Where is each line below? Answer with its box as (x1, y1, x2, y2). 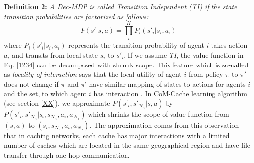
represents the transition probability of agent (68, 40, 204, 50)
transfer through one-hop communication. (4, 150, 130, 160)
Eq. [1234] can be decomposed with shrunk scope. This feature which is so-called (4, 59, 249, 69)
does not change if (4, 78, 59, 89)
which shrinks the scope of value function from (88, 108, 229, 119)
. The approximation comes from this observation (89, 119, 239, 130)
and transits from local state (12, 49, 98, 60)
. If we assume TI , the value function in (124, 49, 244, 60)
